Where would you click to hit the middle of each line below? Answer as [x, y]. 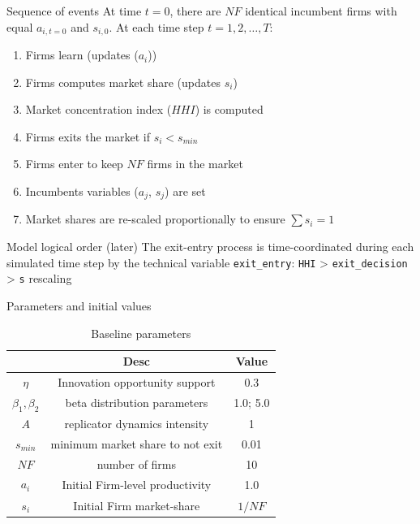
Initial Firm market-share [137, 505]
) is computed [229, 109]
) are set [185, 191]
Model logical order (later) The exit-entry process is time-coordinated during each [210, 247]
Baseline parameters [141, 333]
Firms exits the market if [88, 136]
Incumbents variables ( [82, 191]
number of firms [137, 463]
